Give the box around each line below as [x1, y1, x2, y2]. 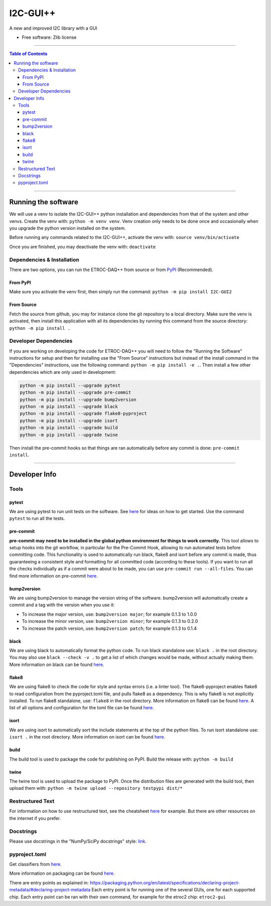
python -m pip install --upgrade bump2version [20, 396, 137, 402]
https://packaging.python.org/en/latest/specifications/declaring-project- [89, 879, 240, 885]
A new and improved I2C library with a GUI [9, 25, 97, 31]
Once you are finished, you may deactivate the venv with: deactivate [9, 243, 156, 250]
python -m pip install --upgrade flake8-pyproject [20, 410, 148, 417]
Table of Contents [9, 51, 48, 57]
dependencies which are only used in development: [9, 369, 116, 375]
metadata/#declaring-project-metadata [9, 887, 91, 893]
